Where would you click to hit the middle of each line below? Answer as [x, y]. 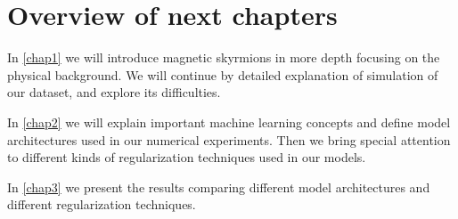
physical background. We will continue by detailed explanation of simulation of [223, 74]
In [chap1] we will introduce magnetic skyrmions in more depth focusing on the [224, 57]
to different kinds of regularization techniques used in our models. [187, 157]
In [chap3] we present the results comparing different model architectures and [219, 187]
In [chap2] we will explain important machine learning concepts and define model [229, 122]
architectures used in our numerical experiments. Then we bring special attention [229, 139]
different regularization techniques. [102, 204]
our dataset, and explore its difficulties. [114, 92]
